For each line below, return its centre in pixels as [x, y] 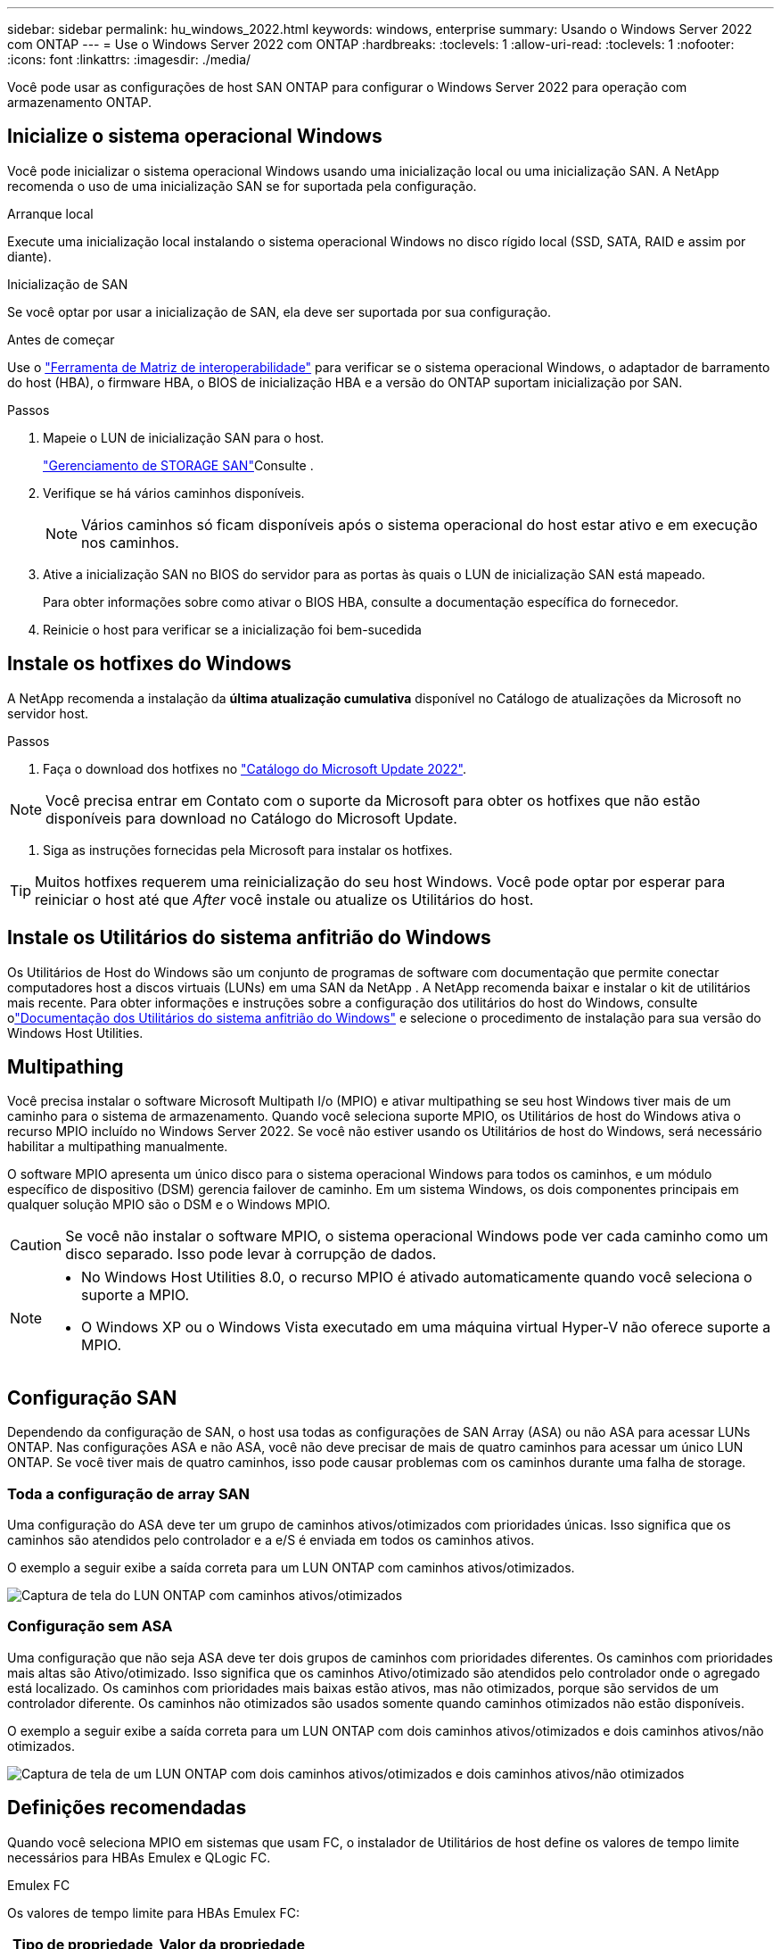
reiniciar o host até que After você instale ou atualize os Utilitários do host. [284, 899]
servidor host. [48, 713]
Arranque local [50, 213]
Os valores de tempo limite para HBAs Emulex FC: [153, 1912]
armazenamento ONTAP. [80, 102]
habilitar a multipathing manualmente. [118, 1147]
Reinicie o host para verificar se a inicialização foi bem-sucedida [232, 629]
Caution [36, 1245]
